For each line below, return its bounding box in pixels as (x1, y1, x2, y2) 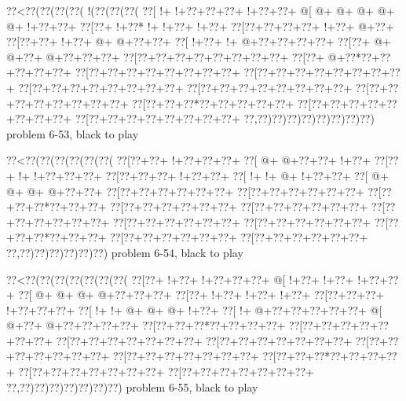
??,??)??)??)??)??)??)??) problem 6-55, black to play (6, 378, 258, 395)
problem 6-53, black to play (6, 125, 139, 142)
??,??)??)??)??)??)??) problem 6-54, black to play (6, 244, 243, 260)
